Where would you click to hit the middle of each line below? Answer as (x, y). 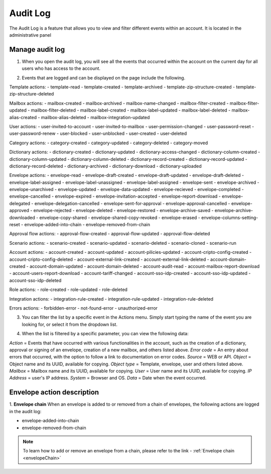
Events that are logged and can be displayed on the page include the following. (104, 77)
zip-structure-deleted (32, 94)
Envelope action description (54, 392)
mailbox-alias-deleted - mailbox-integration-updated (95, 117)
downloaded (22, 217)
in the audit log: (25, 411)
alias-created (23, 117)
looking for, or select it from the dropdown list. (70, 324)
